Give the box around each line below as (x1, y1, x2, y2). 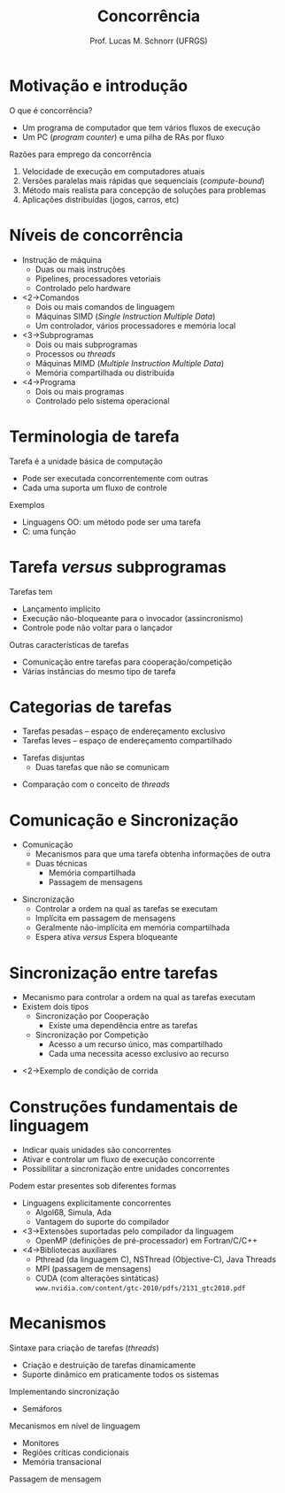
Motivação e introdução (9, 75, 189, 96)
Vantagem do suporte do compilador (35, 1217, 170, 1227)
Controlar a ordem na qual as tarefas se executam (35, 904, 219, 914)
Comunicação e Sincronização (9, 810, 239, 830)
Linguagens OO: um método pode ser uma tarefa (21, 516, 201, 527)
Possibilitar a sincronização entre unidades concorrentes (21, 1164, 230, 1174)
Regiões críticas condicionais (21, 1447, 130, 1458)
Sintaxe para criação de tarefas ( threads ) (9, 1343, 159, 1353)
